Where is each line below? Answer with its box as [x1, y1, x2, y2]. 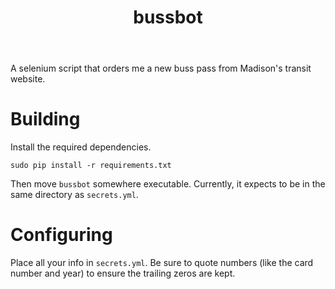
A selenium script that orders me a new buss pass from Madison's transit [10, 62, 312, 75]
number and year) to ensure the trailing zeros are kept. [10, 267, 236, 280]
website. [10, 73, 46, 85]
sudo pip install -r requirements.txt [10, 161, 172, 171]
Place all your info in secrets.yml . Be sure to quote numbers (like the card [10, 257, 314, 269]
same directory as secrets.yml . [10, 189, 139, 201]
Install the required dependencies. [10, 141, 152, 153]
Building [10, 108, 81, 131]
